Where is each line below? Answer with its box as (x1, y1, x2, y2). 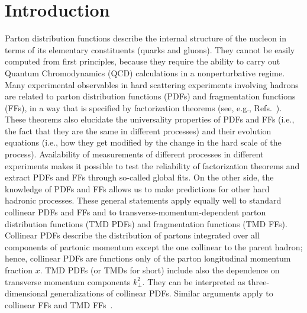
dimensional (5, 287, 48, 299)
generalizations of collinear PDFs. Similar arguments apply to (50, 287, 273, 299)
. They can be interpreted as (142, 275, 245, 288)
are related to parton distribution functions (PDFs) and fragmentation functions (5, 90, 296, 102)
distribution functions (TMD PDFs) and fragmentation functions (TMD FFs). (5, 217, 287, 230)
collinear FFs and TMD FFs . (5, 298, 113, 311)
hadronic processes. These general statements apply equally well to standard (5, 194, 282, 206)
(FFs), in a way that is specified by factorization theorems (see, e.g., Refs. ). (5, 101, 282, 114)
